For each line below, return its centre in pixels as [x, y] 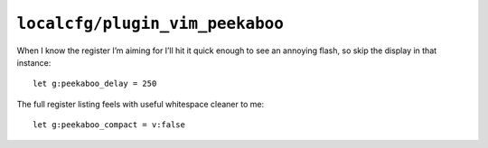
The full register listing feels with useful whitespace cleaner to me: [141, 104]
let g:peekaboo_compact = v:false [109, 125]
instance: [34, 62]
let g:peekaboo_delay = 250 [95, 84]
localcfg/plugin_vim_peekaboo [150, 23]
